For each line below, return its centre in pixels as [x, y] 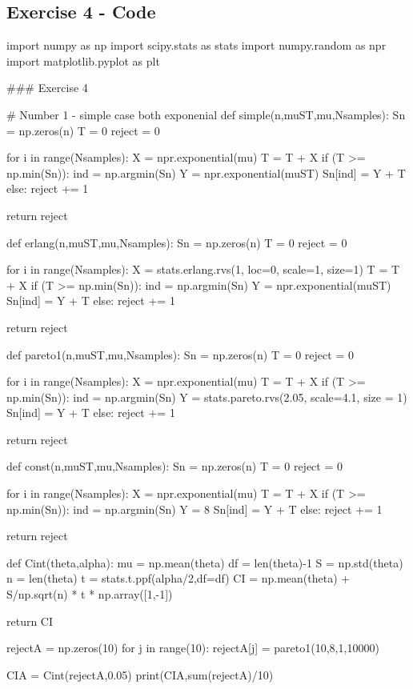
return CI [30, 621]
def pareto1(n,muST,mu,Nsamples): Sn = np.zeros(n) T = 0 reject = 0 [180, 354]
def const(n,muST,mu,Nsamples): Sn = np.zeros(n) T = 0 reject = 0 [174, 466]
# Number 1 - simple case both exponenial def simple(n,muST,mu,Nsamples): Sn [206, 114]
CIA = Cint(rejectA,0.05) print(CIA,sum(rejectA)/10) [140, 674]
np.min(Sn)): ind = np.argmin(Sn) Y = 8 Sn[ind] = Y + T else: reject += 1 [194, 509]
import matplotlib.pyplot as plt [83, 60]
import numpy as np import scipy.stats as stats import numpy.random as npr [196, 45]
